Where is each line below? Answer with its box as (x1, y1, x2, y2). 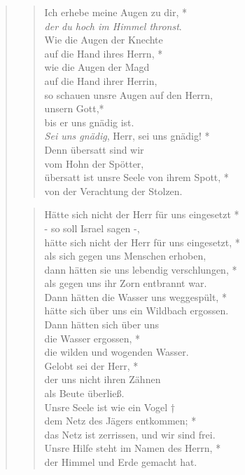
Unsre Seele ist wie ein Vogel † (44, 399, 176, 414)
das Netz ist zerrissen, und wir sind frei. (44, 427, 216, 441)
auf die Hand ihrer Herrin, (44, 73, 157, 88)
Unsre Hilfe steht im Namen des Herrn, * (44, 441, 221, 455)
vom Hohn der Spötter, (44, 156, 144, 170)
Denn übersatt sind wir (44, 142, 144, 156)
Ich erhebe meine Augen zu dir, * (44, 5, 188, 19)
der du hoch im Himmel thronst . (44, 18, 182, 33)
